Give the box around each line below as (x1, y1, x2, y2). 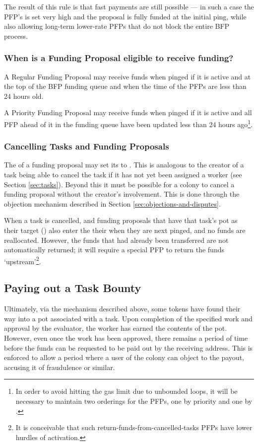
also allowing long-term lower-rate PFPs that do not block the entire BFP (4, 21, 230, 31)
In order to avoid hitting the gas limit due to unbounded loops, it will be (15, 386, 238, 396)
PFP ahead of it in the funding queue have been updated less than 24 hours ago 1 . (4, 117, 253, 129)
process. (4, 30, 28, 41)
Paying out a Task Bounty (4, 280, 141, 296)
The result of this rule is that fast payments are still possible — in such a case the (4, 1, 254, 11)
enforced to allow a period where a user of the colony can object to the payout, (4, 352, 244, 363)
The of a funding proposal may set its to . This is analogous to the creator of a (4, 159, 244, 170)
